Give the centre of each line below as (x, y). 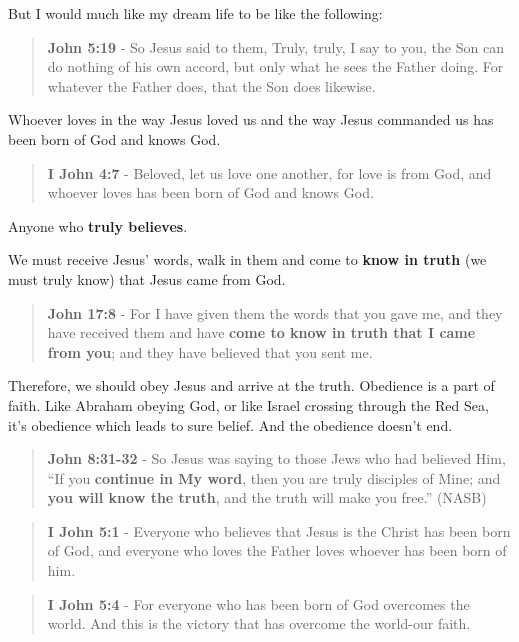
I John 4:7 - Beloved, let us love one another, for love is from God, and (269, 172)
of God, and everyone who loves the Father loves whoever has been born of (277, 550)
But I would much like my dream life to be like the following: (195, 13)
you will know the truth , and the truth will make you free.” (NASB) (267, 497)
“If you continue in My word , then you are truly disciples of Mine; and (274, 477)
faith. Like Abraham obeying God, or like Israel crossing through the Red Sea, (248, 404)
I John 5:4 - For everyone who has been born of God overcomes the (258, 603)
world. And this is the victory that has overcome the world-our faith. (259, 623)
